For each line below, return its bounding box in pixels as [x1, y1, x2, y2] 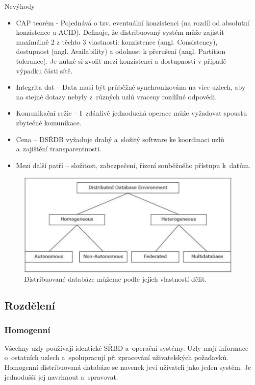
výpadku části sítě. [16, 65, 73, 75]
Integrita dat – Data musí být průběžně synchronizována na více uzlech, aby [16, 82, 246, 92]
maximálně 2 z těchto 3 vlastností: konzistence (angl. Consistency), [16, 36, 218, 47]
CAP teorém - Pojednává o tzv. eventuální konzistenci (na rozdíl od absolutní [16, 17, 250, 27]
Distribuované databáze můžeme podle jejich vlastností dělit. [24, 274, 207, 284]
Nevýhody [4, 1, 35, 11]
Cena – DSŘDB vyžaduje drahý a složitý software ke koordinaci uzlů [16, 134, 224, 144]
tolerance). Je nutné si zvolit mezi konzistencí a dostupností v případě [16, 55, 227, 66]
